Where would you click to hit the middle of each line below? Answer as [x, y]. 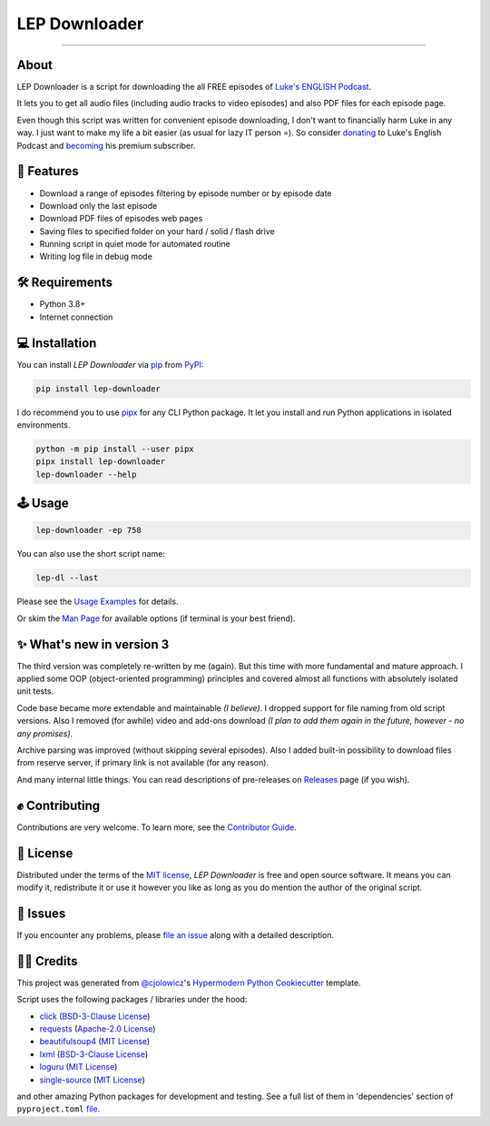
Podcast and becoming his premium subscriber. [106, 145]
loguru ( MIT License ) [78, 1067]
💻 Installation [57, 343]
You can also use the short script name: [91, 554]
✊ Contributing [59, 805]
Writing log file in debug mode [96, 257]
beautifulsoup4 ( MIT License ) [95, 1042]
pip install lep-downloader [98, 389]
